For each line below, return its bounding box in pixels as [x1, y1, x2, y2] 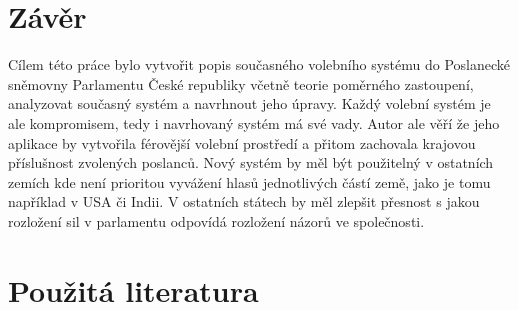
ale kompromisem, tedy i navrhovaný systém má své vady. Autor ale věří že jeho [8, 112, 500, 133]
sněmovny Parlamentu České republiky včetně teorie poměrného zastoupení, [8, 73, 474, 94]
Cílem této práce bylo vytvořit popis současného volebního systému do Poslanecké [8, 54, 510, 75]
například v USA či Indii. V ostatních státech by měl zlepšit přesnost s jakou [8, 191, 480, 212]
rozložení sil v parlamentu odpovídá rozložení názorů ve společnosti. [8, 210, 425, 231]
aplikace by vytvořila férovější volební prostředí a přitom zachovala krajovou [8, 132, 476, 153]
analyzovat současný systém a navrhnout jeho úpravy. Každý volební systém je [8, 93, 491, 114]
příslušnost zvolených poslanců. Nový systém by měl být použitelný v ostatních [8, 152, 494, 173]
